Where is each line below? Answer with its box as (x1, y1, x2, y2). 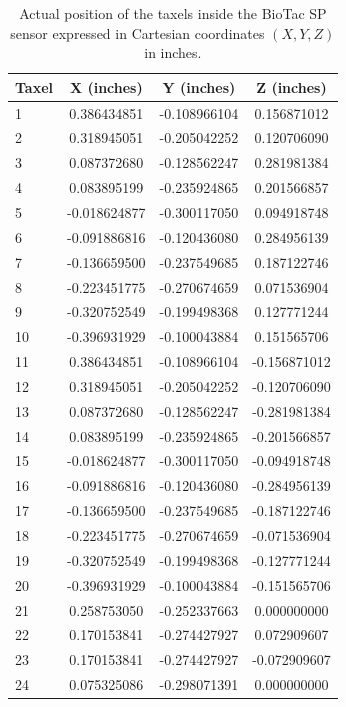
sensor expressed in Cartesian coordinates (10, 22, 265, 43)
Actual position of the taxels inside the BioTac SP (19, 3, 327, 23)
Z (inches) (256, 76, 327, 97)
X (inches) (69, 76, 143, 97)
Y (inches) (162, 76, 236, 97)
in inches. (144, 42, 202, 63)
